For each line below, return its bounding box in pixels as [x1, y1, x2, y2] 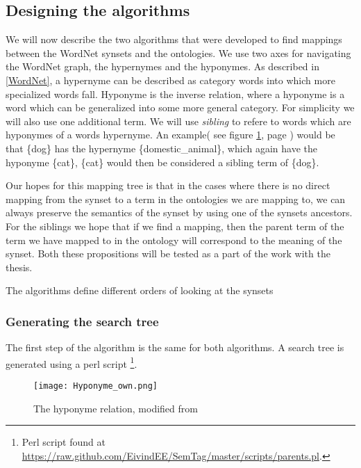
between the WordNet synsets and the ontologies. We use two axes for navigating [6, 45, 351, 60]
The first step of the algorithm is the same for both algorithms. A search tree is [6, 340, 344, 355]
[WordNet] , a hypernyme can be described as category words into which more [6, 72, 335, 87]
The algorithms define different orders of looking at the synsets [6, 283, 274, 298]
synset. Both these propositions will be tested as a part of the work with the [6, 246, 330, 261]
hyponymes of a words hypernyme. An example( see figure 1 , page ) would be [6, 127, 335, 142]
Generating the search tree [6, 312, 159, 330]
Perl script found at [22, 435, 106, 449]
